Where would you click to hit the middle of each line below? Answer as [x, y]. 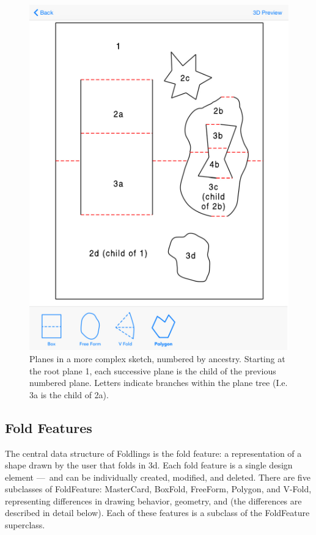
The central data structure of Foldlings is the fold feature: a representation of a [153, 453]
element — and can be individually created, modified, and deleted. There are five [158, 477]
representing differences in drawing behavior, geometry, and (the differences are [153, 500]
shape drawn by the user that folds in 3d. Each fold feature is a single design [149, 465]
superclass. [25, 525]
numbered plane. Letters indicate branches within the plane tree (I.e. [159, 383]
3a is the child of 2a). [69, 394]
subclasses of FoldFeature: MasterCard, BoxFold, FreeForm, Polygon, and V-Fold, [158, 489]
